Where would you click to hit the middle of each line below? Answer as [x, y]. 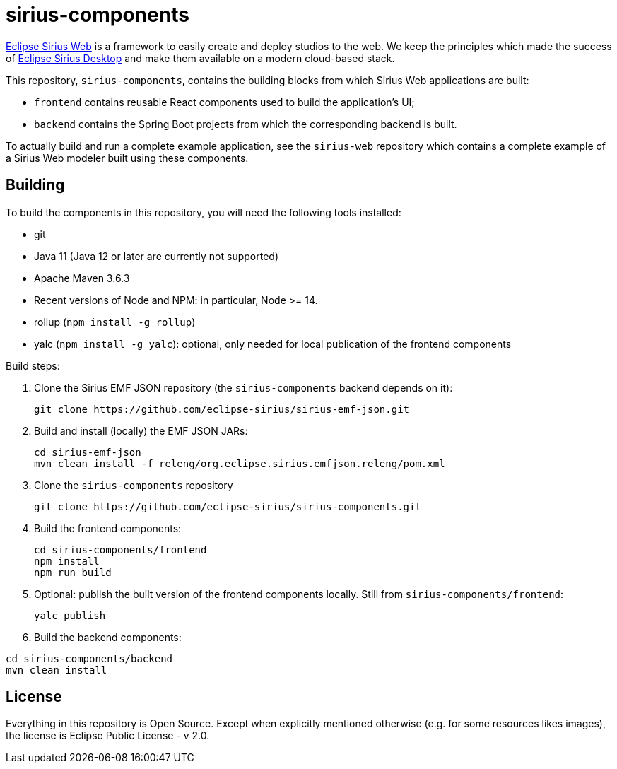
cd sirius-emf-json [88, 452]
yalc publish [70, 615]
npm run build [73, 572]
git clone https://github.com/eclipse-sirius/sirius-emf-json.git [222, 409]
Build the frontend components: [108, 528]
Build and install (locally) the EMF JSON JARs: [141, 430]
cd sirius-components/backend [89, 658]
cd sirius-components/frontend [121, 550]
